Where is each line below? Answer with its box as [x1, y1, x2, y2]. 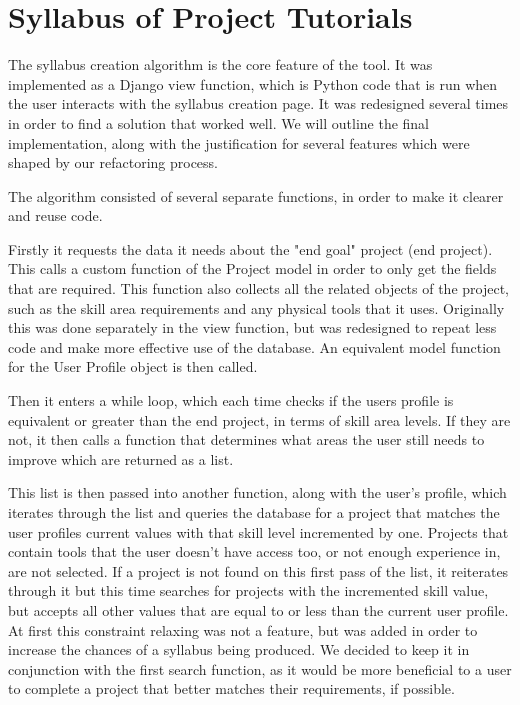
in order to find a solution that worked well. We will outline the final [8, 112, 430, 133]
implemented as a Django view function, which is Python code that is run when [8, 73, 498, 94]
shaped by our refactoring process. [8, 152, 219, 173]
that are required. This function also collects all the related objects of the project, [8, 278, 510, 299]
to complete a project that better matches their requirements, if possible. [8, 678, 455, 699]
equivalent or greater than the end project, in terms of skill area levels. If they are [8, 409, 511, 430]
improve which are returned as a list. [8, 448, 234, 469]
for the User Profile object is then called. [8, 356, 258, 377]
